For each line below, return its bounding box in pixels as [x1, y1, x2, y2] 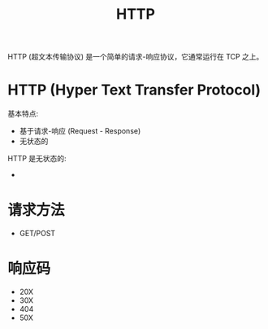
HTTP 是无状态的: [7, 154, 67, 164]
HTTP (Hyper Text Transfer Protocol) [7, 81, 262, 99]
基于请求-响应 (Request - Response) [19, 126, 141, 136]
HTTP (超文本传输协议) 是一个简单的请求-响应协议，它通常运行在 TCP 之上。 [7, 52, 264, 62]
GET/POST [19, 229, 56, 239]
